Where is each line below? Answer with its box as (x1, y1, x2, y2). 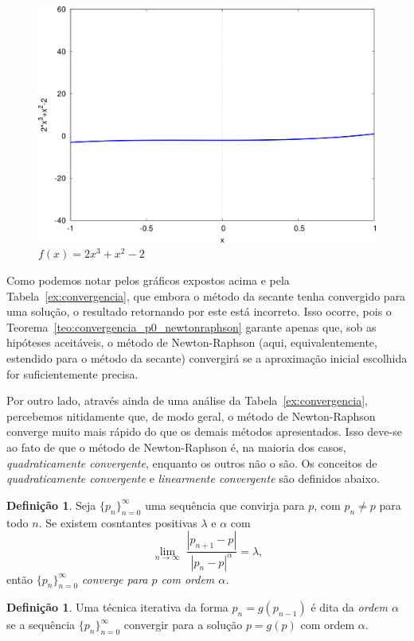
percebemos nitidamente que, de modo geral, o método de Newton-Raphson (6, 407, 376, 424)
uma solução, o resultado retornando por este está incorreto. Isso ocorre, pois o (6, 303, 392, 320)
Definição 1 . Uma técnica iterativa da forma (6, 599, 228, 616)
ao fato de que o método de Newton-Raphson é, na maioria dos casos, (6, 439, 346, 455)
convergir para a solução (123, 616, 243, 633)
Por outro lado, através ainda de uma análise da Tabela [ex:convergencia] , (6, 392, 368, 409)
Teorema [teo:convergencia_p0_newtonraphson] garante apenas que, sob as (6, 318, 377, 335)
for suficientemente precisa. (6, 365, 139, 382)
